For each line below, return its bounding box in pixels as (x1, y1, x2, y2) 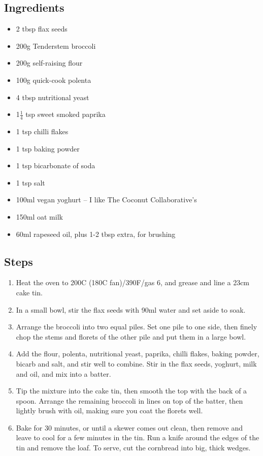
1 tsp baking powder (16, 143, 80, 154)
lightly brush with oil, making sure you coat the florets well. (16, 405, 203, 416)
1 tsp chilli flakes (16, 126, 69, 136)
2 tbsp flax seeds (16, 23, 68, 34)
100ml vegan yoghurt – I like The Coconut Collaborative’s (16, 194, 197, 205)
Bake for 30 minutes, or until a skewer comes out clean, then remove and (16, 422, 243, 433)
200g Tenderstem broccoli (16, 40, 96, 51)
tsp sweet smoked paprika (25, 109, 106, 119)
